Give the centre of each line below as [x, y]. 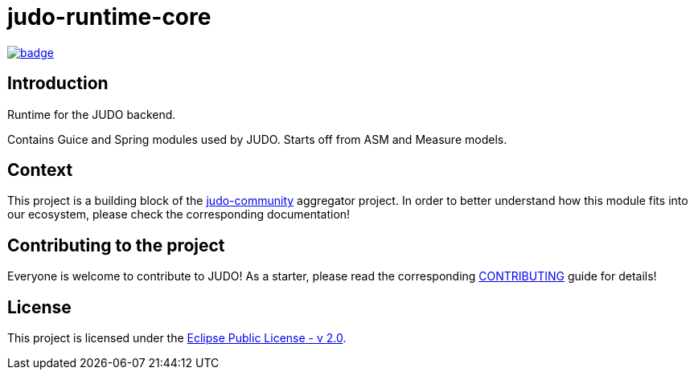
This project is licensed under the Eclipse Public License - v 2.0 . [177, 338]
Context [40, 170]
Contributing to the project [116, 245]
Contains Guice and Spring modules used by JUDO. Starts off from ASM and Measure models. [257, 139]
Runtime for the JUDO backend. [92, 114]
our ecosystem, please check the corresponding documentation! [179, 215]
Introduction [58, 84]
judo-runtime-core [109, 17]
